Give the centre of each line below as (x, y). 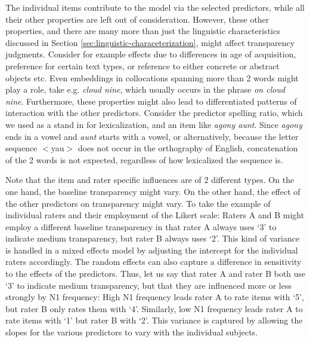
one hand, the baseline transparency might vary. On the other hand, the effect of (153, 191)
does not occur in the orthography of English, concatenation (188, 148)
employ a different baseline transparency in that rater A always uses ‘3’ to (141, 226)
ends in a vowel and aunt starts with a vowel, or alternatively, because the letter (152, 136)
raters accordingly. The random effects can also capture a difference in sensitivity (154, 262)
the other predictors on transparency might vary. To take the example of (138, 203)
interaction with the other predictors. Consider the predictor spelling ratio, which (154, 113)
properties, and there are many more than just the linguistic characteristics (143, 31)
